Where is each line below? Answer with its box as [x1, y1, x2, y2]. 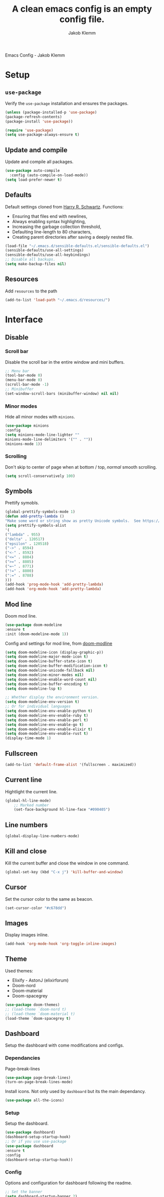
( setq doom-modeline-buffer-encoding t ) [5, 681, 89, 686]
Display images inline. [5, 932, 49, 938]
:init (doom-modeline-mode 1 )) [5, 631, 69, 637]
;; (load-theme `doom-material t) [5, 1011, 76, 1016]
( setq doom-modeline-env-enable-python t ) [5, 709, 93, 714]
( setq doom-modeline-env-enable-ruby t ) [5, 713, 89, 718]
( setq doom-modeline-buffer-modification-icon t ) [5, 663, 108, 668]
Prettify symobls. [5, 500, 39, 506]
